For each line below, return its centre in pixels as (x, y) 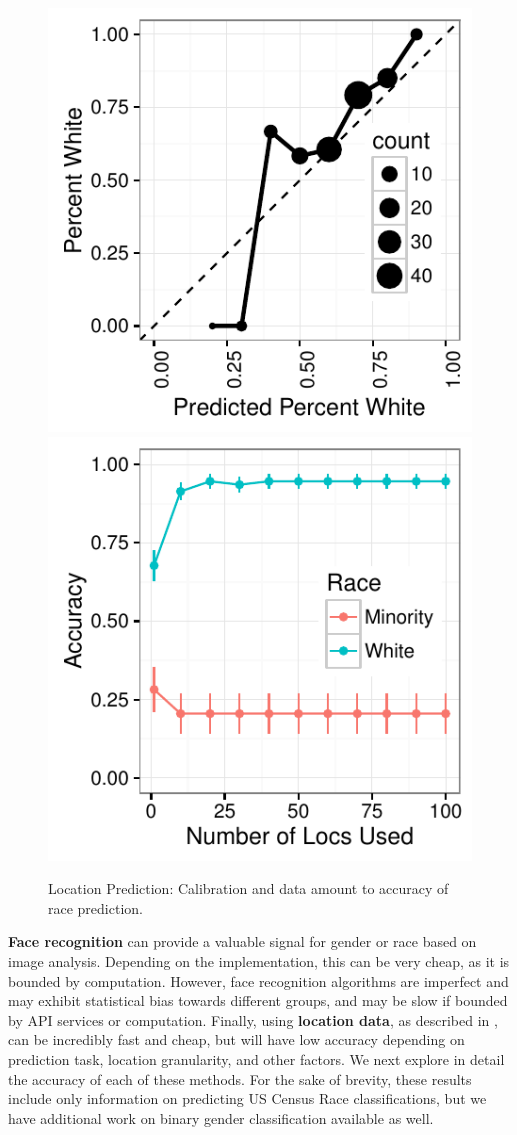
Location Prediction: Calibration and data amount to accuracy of (248, 888)
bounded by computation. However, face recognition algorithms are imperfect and (258, 980)
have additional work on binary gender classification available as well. (221, 1117)
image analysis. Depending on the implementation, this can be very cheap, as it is (259, 960)
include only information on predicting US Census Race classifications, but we (247, 1098)
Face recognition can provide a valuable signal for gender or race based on (242, 941)
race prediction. (95, 907)
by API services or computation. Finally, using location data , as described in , (253, 1019)
